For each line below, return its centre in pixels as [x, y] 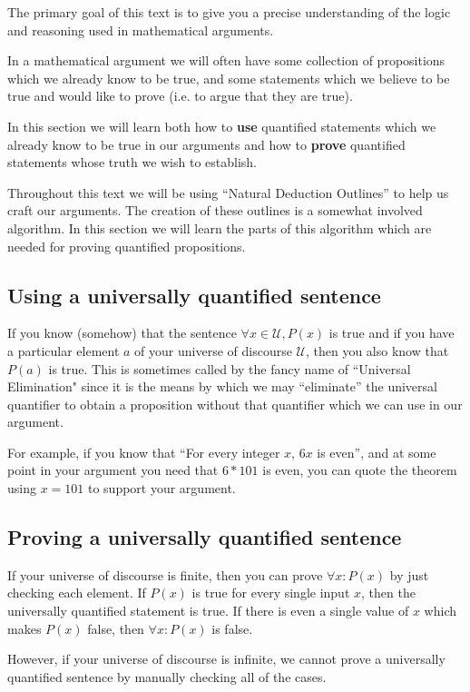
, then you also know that [377, 350]
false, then [116, 628]
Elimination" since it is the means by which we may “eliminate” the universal [222, 386]
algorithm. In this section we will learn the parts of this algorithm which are [220, 227]
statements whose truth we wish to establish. [132, 162]
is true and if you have [392, 333]
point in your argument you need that [113, 470]
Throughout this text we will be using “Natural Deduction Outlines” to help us [228, 192]
